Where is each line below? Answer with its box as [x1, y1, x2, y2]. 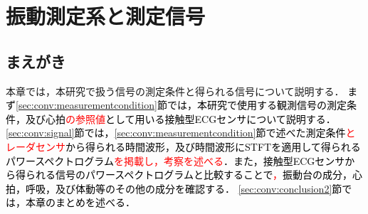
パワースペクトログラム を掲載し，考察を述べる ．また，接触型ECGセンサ [6, 153, 345, 168]
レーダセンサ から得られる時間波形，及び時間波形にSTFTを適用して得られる [6, 139, 361, 154]
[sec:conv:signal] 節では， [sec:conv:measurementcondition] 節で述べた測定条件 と [6, 125, 356, 140]
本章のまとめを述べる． [25, 195, 135, 210]
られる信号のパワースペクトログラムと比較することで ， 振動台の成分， [25, 167, 352, 182]
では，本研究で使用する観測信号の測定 [167, 97, 347, 112]
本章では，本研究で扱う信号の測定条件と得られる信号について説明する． [6, 83, 345, 98]
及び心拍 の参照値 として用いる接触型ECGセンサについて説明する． [25, 111, 336, 126]
